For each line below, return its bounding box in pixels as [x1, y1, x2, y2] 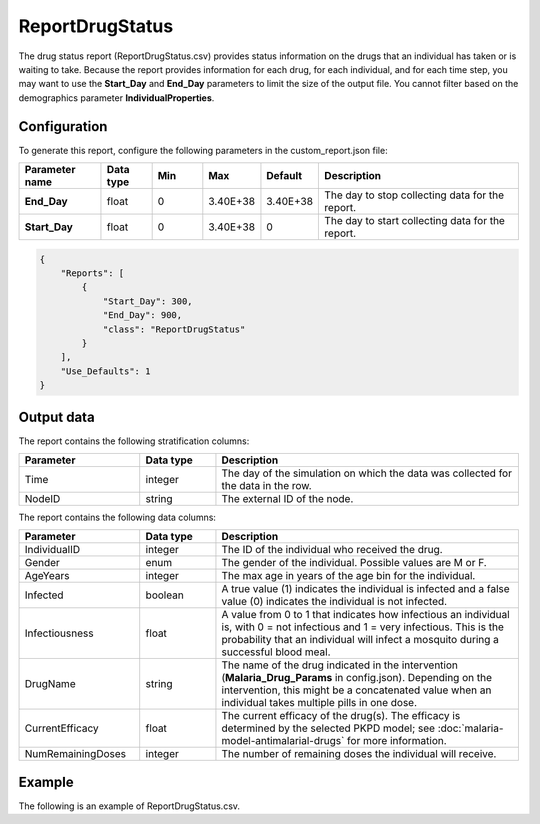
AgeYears [24, 569, 70, 583]
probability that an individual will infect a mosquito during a [221, 633, 500, 647]
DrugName [24, 677, 76, 691]
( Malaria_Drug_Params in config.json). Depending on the [221, 671, 492, 685]
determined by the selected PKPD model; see [221, 721, 435, 735]
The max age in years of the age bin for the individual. [221, 569, 476, 583]
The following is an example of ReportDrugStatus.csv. [18, 800, 240, 812]
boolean [145, 588, 184, 602]
